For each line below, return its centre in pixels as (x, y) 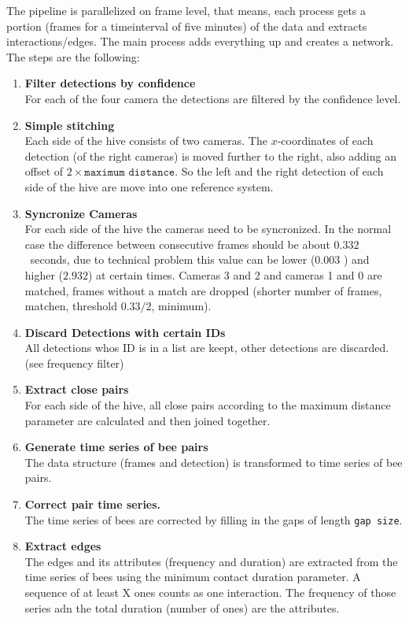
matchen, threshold (71, 306)
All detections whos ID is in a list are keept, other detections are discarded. (207, 348)
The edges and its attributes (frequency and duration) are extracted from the (211, 561)
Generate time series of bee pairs (116, 447)
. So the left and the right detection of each (279, 171)
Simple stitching (70, 125)
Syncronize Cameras (81, 213)
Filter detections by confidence (110, 83)
